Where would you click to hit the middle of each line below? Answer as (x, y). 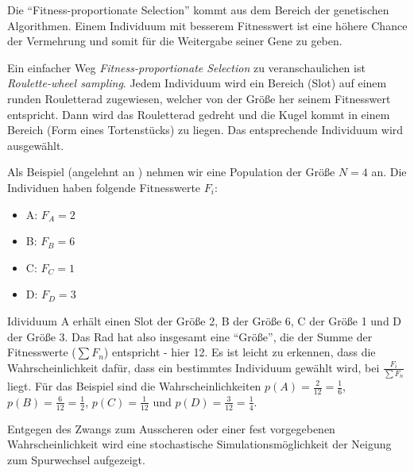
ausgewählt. (36, 145)
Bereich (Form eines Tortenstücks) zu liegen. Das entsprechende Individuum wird (205, 130)
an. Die (389, 172)
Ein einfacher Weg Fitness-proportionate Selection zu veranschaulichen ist (186, 67)
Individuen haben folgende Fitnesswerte (104, 187)
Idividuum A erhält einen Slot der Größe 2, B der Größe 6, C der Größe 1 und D (205, 320)
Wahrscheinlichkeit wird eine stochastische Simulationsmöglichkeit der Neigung (199, 444)
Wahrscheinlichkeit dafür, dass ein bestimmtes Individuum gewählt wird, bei (193, 367)
